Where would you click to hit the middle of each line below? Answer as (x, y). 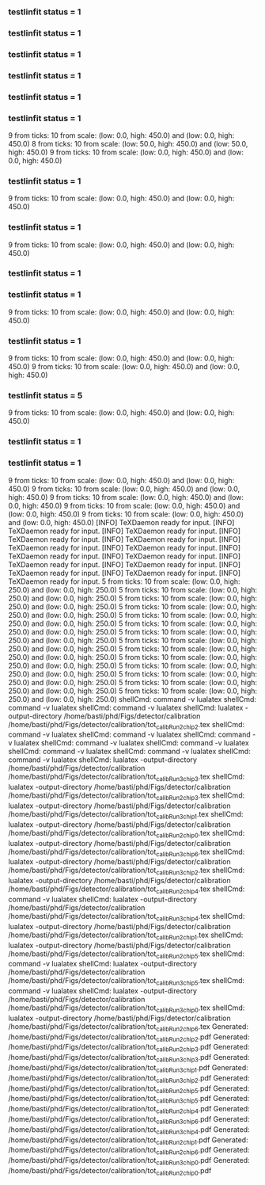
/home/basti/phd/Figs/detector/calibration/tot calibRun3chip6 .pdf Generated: (129, 1120)
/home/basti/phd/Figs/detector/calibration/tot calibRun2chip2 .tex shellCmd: (127, 725)
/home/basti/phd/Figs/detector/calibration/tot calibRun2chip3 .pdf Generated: (129, 1048)
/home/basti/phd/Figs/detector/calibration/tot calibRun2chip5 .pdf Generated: (129, 1089)
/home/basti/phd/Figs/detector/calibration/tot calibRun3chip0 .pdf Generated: (129, 1161)
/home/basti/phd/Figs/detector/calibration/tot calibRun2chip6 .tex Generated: (129, 1027)
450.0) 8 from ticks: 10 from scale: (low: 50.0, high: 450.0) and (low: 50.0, (128, 143)
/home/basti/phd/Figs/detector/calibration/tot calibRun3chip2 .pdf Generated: (129, 1078)
